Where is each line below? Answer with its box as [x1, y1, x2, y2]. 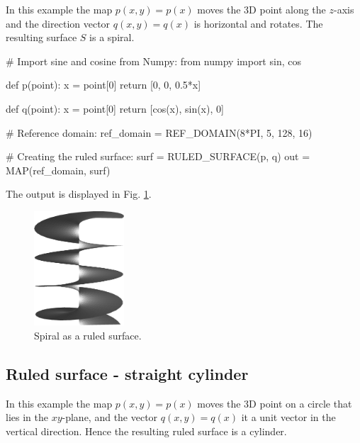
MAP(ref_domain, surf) [6, 162, 111, 177]
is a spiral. [89, 30, 135, 45]
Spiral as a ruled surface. [34, 328, 142, 343]
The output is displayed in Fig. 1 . [6, 186, 152, 201]
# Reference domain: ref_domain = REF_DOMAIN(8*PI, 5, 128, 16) [6, 125, 313, 140]
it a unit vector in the [241, 410, 336, 425]
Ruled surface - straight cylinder [6, 363, 249, 385]
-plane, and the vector [62, 410, 158, 425]
